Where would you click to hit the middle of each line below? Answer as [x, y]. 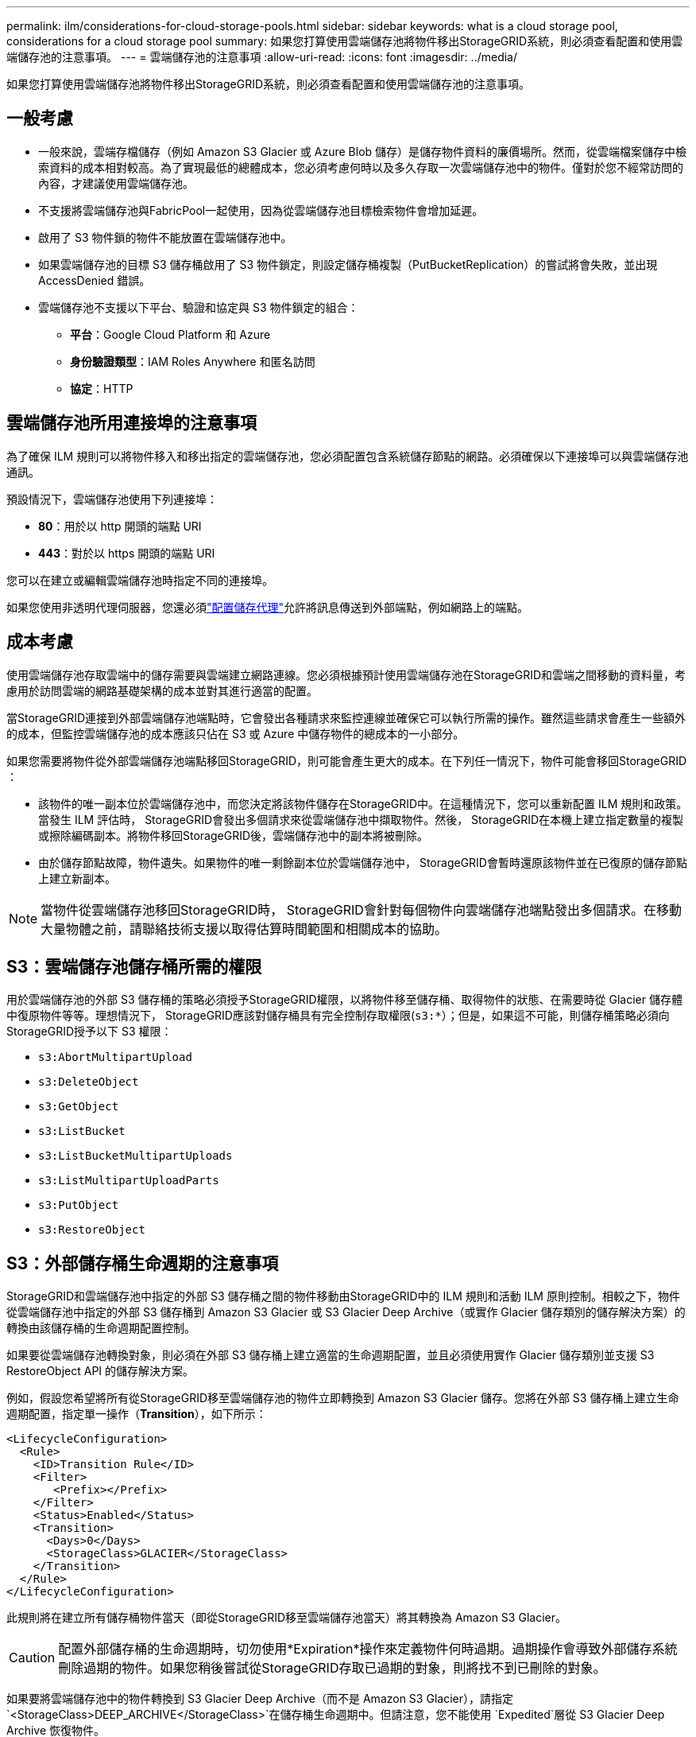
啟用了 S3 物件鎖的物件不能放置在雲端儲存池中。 [165, 237]
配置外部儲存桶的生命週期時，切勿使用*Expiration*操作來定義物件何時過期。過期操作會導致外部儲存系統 [368, 1649]
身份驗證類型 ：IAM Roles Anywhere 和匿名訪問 [193, 361]
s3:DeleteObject [89, 1082]
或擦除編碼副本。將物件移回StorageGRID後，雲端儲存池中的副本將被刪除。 [234, 835]
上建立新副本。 [77, 878]
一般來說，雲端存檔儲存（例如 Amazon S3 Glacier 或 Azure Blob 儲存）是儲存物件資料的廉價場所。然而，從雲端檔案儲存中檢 [363, 151]
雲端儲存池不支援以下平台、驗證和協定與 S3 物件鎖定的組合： [199, 307]
